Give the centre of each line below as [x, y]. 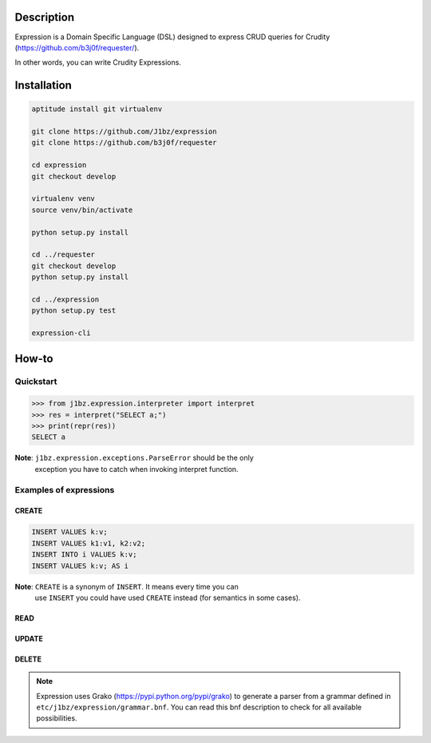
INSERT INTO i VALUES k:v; [84, 555]
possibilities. [57, 718]
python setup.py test [74, 311]
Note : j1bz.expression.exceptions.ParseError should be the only [134, 458]
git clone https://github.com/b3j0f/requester [124, 143]
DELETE [28, 659]
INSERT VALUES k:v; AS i [80, 565]
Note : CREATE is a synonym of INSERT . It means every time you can [127, 586]
